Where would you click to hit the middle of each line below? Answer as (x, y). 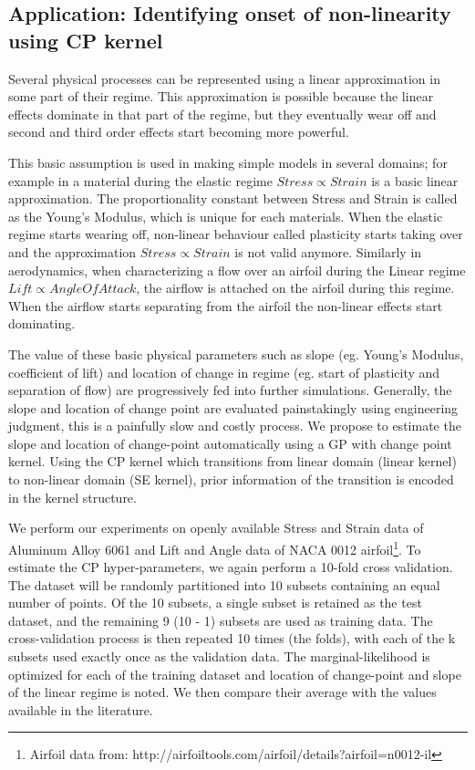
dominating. (42, 323)
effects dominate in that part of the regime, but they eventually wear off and (222, 114)
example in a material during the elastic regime (140, 180)
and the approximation (72, 251)
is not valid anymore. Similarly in (328, 251)
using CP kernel (86, 40)
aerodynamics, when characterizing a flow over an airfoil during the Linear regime (237, 270)
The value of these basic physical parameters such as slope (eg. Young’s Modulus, (236, 354)
